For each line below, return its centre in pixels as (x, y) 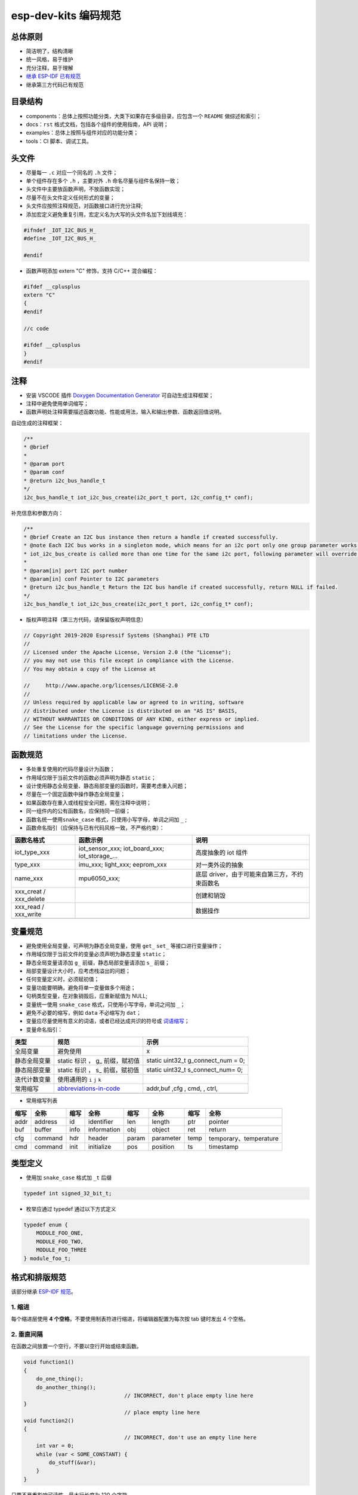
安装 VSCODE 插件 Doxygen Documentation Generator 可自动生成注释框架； (120, 395)
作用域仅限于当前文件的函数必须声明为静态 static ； (91, 777)
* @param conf (44, 472)
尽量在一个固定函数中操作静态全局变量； (75, 794)
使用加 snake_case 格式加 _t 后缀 (69, 1177)
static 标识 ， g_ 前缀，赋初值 (99, 1061)
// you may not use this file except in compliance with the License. (129, 660)
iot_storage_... (98, 856)
